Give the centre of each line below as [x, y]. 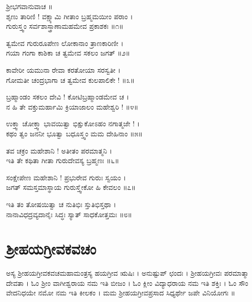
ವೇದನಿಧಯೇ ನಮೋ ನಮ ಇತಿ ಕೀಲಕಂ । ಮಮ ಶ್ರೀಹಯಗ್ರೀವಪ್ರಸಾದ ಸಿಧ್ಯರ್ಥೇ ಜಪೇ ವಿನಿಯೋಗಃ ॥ [121, 293]
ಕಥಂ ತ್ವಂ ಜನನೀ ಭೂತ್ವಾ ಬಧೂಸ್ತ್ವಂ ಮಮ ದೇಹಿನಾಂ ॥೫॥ [74, 133]
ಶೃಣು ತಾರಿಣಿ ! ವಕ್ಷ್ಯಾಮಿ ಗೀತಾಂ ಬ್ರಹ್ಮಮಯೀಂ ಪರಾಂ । [70, 16]
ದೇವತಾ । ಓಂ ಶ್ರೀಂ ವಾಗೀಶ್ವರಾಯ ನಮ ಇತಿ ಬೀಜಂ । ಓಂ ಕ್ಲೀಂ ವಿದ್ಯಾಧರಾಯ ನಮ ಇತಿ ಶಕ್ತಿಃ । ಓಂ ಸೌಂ [127, 283]
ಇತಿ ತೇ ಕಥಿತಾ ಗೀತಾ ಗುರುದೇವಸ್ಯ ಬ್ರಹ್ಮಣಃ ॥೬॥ [63, 160]
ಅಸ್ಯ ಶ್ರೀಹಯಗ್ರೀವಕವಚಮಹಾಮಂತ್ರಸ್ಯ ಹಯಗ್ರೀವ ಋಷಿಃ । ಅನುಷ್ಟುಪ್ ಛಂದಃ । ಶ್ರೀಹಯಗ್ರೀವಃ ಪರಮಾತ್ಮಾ [128, 273]
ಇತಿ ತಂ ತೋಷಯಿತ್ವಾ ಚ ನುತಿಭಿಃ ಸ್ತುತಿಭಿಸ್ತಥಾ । [61, 204]
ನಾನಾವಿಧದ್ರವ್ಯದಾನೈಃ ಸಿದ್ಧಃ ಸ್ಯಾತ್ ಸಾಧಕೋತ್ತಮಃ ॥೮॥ [69, 214]
